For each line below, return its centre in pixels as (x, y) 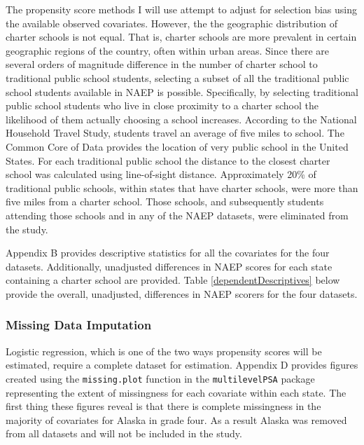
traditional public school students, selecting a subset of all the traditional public (177, 77)
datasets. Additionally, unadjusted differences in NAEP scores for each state (169, 266)
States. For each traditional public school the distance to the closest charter (168, 160)
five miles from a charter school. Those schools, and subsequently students (165, 201)
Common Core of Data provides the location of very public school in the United (177, 146)
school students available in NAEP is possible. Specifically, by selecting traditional (182, 91)
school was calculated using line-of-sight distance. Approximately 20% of (161, 174)
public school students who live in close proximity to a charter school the (162, 105)
